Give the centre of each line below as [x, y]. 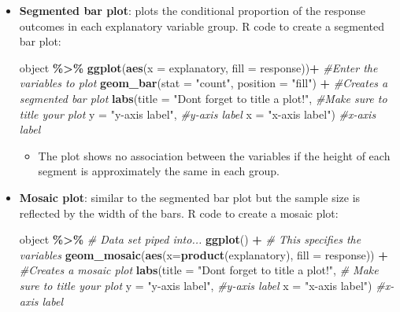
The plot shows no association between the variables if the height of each [214, 155]
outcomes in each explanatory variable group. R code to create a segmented [202, 26]
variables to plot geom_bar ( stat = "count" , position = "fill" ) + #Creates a [204, 83]
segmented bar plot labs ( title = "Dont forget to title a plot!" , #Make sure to [203, 98]
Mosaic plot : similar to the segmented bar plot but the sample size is [190, 197]
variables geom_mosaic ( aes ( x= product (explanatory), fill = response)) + [204, 254]
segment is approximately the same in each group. [159, 171]
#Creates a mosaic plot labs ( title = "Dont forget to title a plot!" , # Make [199, 270]
